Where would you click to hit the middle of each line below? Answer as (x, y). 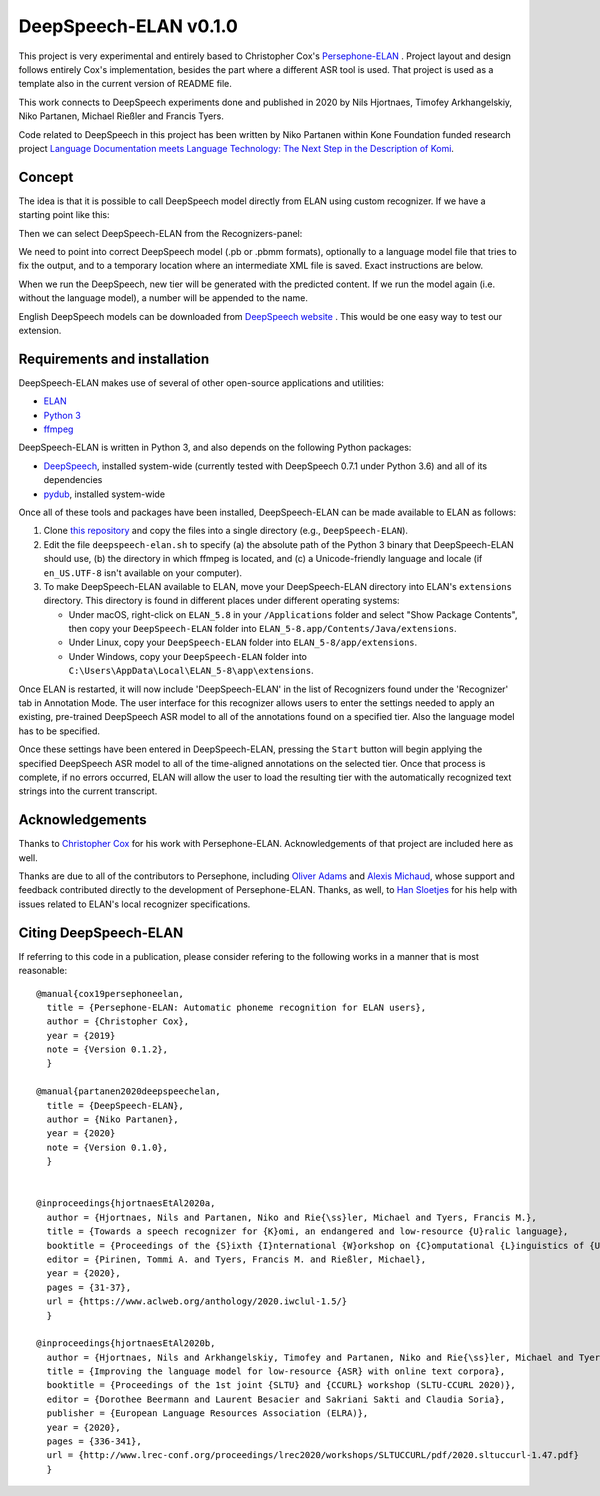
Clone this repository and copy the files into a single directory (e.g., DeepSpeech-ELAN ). (226, 531)
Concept (46, 176)
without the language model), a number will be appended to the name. (163, 298)
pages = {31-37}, (89, 1287)
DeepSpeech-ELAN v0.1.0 (128, 26)
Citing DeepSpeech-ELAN (101, 932)
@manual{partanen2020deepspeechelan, (129, 1091)
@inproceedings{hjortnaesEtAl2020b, (126, 1343)
